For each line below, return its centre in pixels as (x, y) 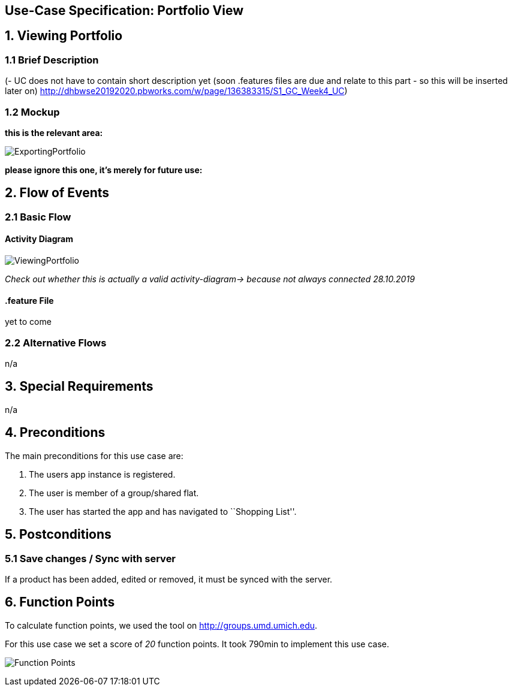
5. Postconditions (58, 535)
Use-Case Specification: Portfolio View (124, 10)
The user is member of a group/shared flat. (114, 493)
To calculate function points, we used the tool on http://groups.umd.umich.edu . (161, 625)
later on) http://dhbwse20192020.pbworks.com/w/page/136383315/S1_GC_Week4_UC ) (176, 91)
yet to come (28, 322)
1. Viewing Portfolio (64, 36)
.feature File (29, 300)
